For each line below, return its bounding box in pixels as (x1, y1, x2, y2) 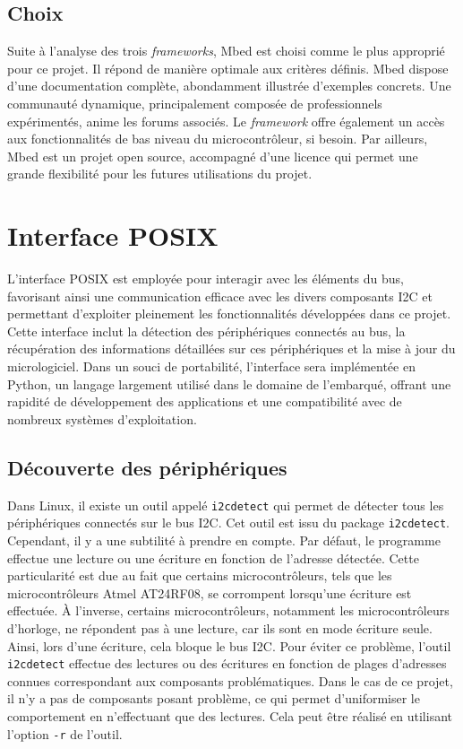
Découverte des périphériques (7, 453, 287, 481)
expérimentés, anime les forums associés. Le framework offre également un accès (7, 111, 445, 130)
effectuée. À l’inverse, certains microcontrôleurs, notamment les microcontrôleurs (7, 601, 450, 620)
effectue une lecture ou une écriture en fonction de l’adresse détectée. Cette (7, 548, 419, 567)
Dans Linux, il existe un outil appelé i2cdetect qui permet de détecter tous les (7, 495, 444, 514)
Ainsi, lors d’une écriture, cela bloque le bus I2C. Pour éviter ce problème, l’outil (7, 636, 451, 655)
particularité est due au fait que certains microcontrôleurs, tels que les (7, 566, 392, 585)
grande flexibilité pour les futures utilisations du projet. (7, 164, 313, 183)
